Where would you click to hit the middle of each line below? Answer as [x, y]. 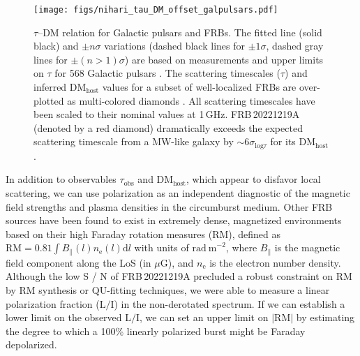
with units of [162, 247]
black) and [56, 46]
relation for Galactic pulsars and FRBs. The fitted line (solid [192, 32]
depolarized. [31, 344]
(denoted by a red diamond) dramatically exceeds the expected [168, 127]
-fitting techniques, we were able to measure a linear [218, 290]
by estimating [325, 317]
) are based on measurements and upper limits [224, 59]
